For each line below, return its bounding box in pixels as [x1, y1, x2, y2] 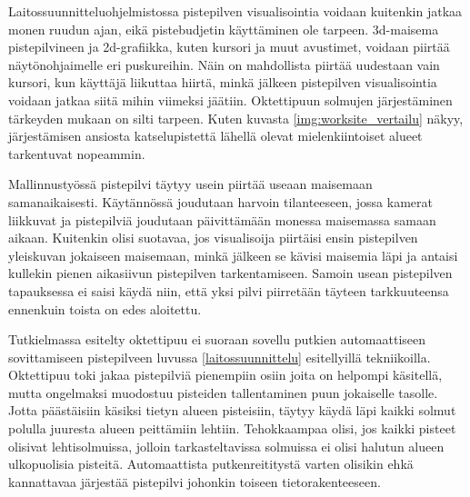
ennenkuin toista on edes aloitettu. [8, 299, 202, 318]
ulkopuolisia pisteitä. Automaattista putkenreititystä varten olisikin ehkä [8, 454, 414, 473]
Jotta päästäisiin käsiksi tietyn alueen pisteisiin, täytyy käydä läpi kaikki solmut [8, 401, 456, 420]
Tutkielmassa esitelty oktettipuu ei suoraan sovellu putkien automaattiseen [8, 330, 426, 349]
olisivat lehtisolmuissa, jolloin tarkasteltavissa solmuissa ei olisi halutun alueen [8, 436, 445, 455]
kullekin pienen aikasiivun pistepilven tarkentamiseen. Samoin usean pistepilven [8, 263, 453, 283]
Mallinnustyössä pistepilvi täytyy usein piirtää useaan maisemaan [8, 174, 373, 194]
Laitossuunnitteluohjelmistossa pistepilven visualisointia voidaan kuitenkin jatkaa [8, 2, 463, 20]
